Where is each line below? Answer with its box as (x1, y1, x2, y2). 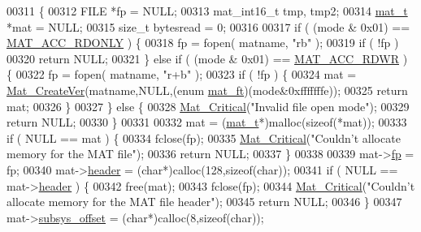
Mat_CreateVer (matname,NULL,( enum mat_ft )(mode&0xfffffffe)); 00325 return (7, 81, 408, 98)
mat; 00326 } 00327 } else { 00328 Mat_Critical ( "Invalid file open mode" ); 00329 (7, 97, 410, 114)
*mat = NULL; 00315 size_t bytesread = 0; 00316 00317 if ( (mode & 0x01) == (7, 18, 410, 35)
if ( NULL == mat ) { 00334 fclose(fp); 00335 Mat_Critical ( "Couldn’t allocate (7, 129, 401, 146)
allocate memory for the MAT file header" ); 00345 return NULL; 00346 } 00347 (7, 193, 402, 210)
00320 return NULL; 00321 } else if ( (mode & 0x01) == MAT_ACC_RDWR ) (7, 49, 408, 67)
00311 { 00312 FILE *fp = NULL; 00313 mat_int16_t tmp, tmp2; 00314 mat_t (7, 2, 408, 19)
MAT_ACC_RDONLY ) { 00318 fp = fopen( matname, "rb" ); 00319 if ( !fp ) (7, 34, 399, 51)
